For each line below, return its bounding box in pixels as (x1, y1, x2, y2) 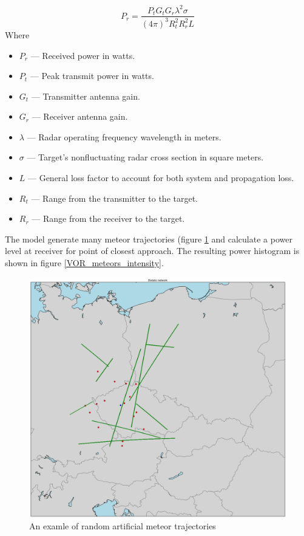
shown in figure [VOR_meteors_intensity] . (5, 256, 164, 269)
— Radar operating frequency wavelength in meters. (27, 130, 221, 143)
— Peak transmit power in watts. (30, 69, 154, 82)
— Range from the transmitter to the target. (31, 191, 198, 204)
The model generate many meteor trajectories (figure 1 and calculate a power (5, 232, 292, 245)
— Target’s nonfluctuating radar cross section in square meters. (27, 151, 264, 163)
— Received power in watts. (30, 49, 135, 61)
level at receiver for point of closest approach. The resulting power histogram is (5, 244, 300, 257)
